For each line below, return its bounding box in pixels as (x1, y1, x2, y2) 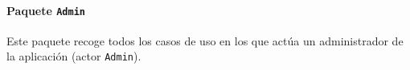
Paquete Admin (6, 2, 85, 18)
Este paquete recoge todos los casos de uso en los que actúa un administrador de (6, 32, 404, 49)
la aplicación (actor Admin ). (6, 48, 141, 64)
